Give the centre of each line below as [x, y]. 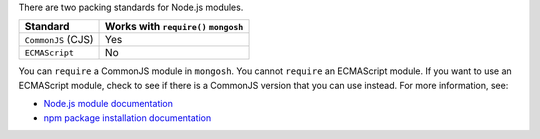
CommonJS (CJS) [59, 40]
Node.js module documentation [108, 104]
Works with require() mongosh [174, 27]
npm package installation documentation [127, 117]
